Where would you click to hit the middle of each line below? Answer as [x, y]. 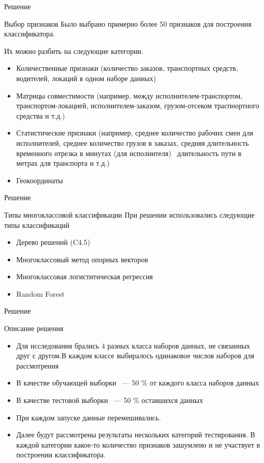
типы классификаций [37, 225]
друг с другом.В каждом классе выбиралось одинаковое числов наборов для [135, 355]
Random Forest [40, 293]
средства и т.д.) [41, 115]
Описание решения [34, 328]
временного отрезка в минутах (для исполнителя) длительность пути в [129, 153]
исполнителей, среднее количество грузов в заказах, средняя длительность [133, 142]
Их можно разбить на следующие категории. [74, 51]
